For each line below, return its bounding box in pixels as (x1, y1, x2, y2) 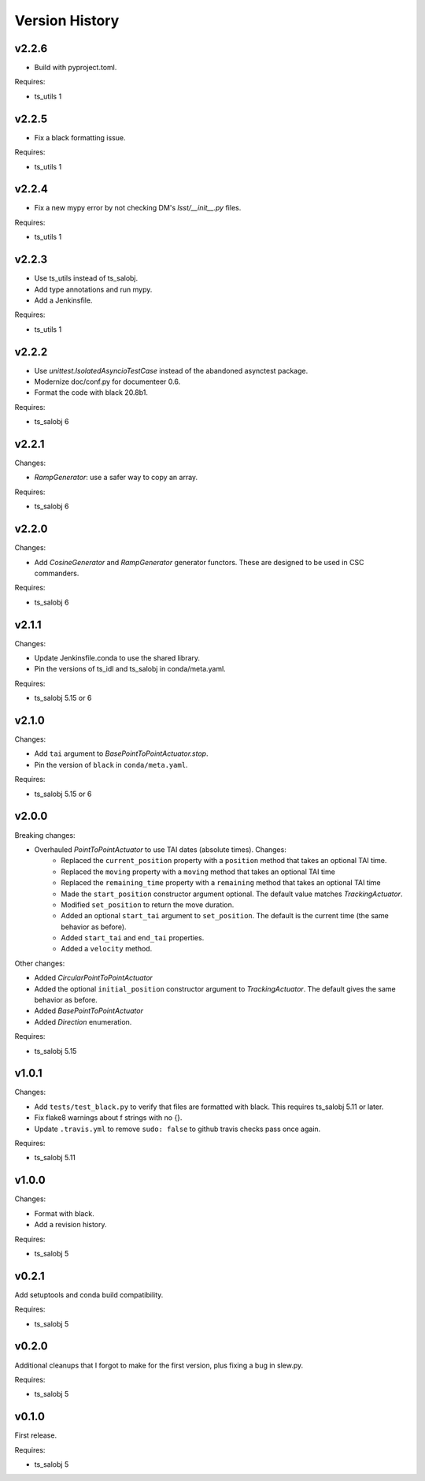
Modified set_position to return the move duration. (61, 899, 235, 910)
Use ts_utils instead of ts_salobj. (34, 274, 139, 283)
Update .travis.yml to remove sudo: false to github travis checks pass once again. (34, 1124, 321, 1133)
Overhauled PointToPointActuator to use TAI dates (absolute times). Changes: (34, 844, 286, 854)
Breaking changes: (14, 830, 76, 839)
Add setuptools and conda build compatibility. (14, 1289, 164, 1300)
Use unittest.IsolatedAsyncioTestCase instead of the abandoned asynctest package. (34, 366, 309, 375)
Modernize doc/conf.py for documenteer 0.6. (34, 377, 181, 386)
